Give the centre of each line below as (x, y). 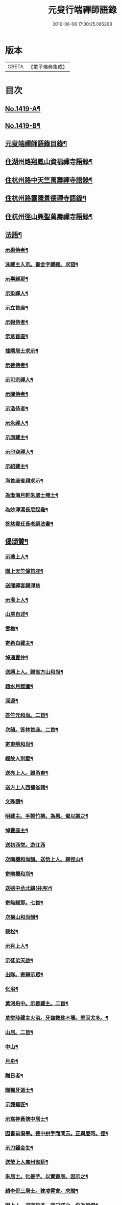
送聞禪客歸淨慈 (23, 586)
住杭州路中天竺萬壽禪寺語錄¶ (49, 180)
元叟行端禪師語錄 (82, 10)
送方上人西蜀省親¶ (27, 787)
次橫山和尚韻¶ (22, 917)
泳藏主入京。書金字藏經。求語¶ (42, 265)
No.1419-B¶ (23, 126)
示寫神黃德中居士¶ (27, 1119)
